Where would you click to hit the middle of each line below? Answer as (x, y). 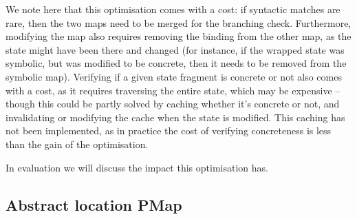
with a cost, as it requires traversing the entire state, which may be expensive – (173, 90)
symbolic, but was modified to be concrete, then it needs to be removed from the (176, 63)
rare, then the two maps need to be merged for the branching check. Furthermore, (178, 22)
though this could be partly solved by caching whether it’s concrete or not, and (173, 104)
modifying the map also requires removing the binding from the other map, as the (178, 36)
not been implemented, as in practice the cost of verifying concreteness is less (169, 131)
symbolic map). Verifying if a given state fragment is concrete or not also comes (174, 76)
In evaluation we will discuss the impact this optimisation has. (137, 167)
